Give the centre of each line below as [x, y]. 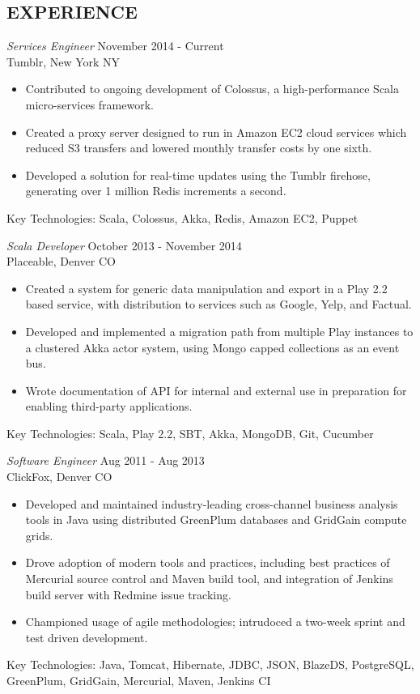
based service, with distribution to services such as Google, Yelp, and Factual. [218, 304]
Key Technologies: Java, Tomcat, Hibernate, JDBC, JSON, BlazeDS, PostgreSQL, [210, 664]
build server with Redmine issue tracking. [128, 594]
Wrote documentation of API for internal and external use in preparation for [216, 390]
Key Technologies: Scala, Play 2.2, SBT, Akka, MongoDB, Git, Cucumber [190, 433]
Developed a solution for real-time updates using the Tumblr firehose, [198, 175]
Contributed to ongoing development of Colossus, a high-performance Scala [212, 89]
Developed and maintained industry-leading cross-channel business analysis [212, 503]
